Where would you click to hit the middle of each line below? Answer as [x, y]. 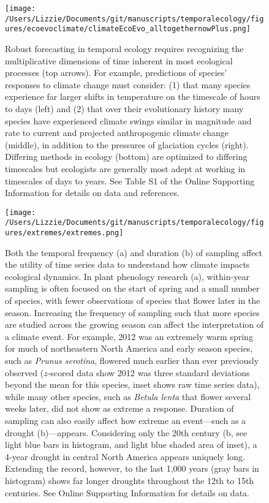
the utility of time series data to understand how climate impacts [127, 264]
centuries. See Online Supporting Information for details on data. [127, 492]
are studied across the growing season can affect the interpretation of [134, 324]
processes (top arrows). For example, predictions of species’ [116, 73]
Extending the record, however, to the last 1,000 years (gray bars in [132, 468]
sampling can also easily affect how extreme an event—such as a [126, 420]
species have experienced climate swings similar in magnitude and [128, 120]
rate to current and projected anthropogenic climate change [117, 133]
